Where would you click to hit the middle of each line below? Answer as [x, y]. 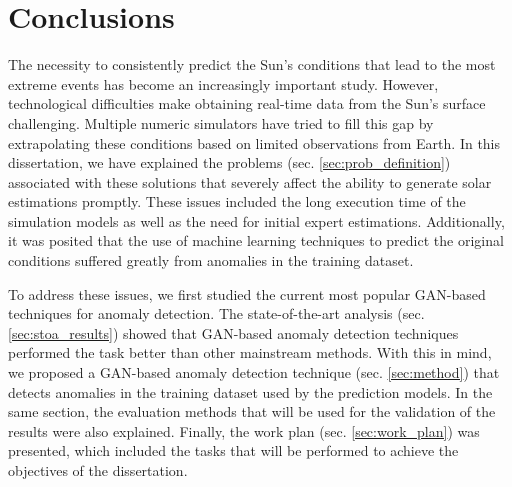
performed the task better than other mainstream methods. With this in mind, [250, 352]
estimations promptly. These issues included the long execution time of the [237, 201]
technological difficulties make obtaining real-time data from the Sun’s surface [247, 103]
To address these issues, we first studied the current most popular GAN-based [247, 293]
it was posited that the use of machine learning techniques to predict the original [256, 240]
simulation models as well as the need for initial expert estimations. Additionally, [256, 220]
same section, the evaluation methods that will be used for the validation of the [252, 411]
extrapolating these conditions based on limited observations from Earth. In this [254, 142]
